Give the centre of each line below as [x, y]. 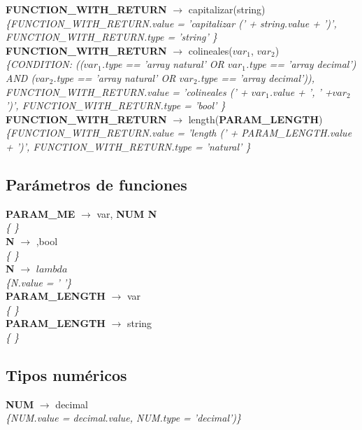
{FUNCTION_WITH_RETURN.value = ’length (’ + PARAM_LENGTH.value [179, 133]
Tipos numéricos [66, 375]
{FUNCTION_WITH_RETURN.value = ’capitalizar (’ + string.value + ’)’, [171, 23]
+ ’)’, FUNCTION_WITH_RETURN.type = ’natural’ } [128, 146]
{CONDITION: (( [45, 64]
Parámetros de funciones [96, 184]
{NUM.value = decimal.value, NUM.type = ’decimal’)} [123, 418]
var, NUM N [127, 213]
